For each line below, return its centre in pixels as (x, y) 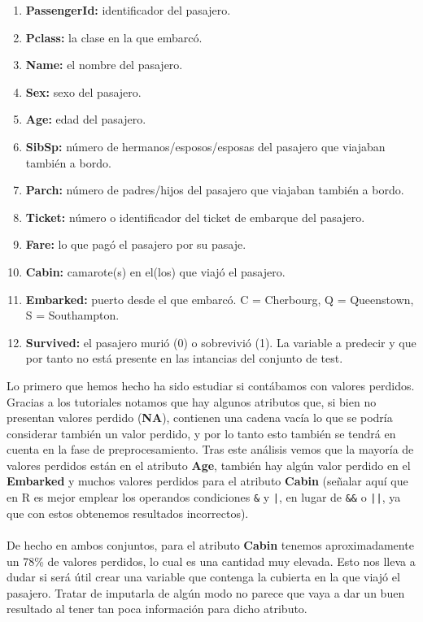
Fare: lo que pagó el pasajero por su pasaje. (136, 244)
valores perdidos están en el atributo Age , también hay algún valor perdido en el (209, 465)
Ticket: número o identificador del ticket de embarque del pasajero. (195, 217)
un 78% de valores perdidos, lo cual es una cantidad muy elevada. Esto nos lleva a (211, 561)
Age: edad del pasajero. (86, 119)
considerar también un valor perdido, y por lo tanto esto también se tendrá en (201, 433)
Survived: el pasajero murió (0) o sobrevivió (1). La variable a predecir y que (221, 342)
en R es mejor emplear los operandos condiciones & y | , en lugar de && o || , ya (204, 497)
